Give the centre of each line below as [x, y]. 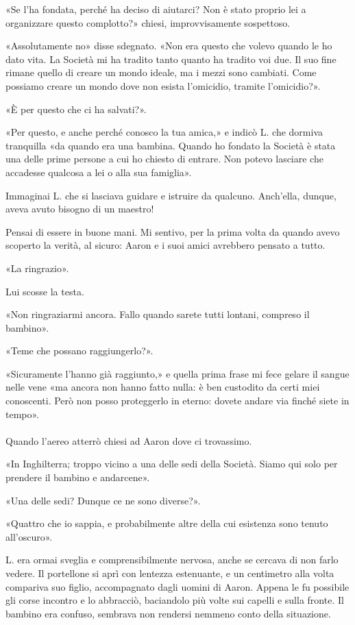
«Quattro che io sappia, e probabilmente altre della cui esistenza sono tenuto [167, 523]
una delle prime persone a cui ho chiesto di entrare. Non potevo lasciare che [164, 159]
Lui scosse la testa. [45, 291]
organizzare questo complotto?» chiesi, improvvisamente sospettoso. [148, 22]
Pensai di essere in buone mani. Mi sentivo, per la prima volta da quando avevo [173, 231]
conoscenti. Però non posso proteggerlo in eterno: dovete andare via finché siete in [177, 401]
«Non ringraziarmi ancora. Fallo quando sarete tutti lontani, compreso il [158, 314]
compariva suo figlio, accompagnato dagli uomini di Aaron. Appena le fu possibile [177, 586]
